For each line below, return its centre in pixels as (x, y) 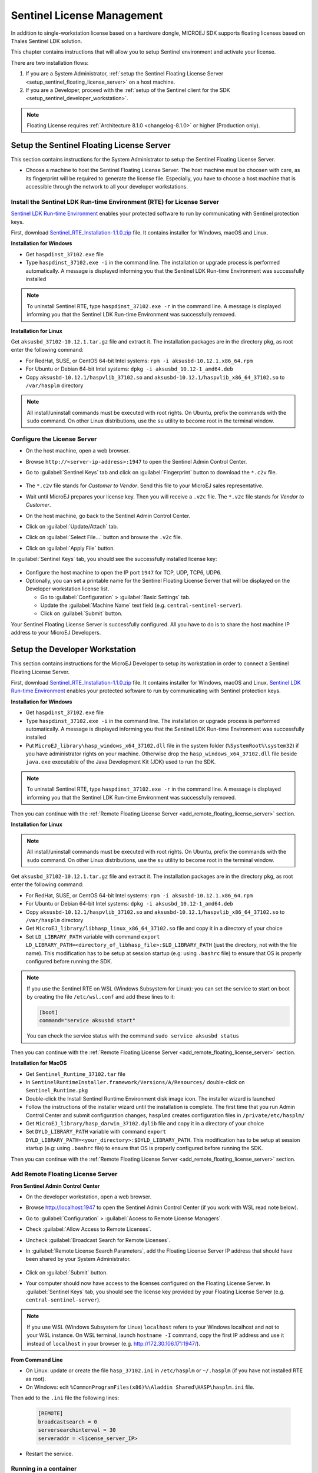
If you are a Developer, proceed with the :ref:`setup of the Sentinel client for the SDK (128, 90)
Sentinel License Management (87, 15)
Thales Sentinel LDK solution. (47, 41)
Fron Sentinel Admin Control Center (55, 1186)
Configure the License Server (54, 439)
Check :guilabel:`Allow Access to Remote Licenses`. (89, 1229)
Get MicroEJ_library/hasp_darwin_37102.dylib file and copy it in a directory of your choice (145, 1123)
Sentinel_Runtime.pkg (57, 1091)
